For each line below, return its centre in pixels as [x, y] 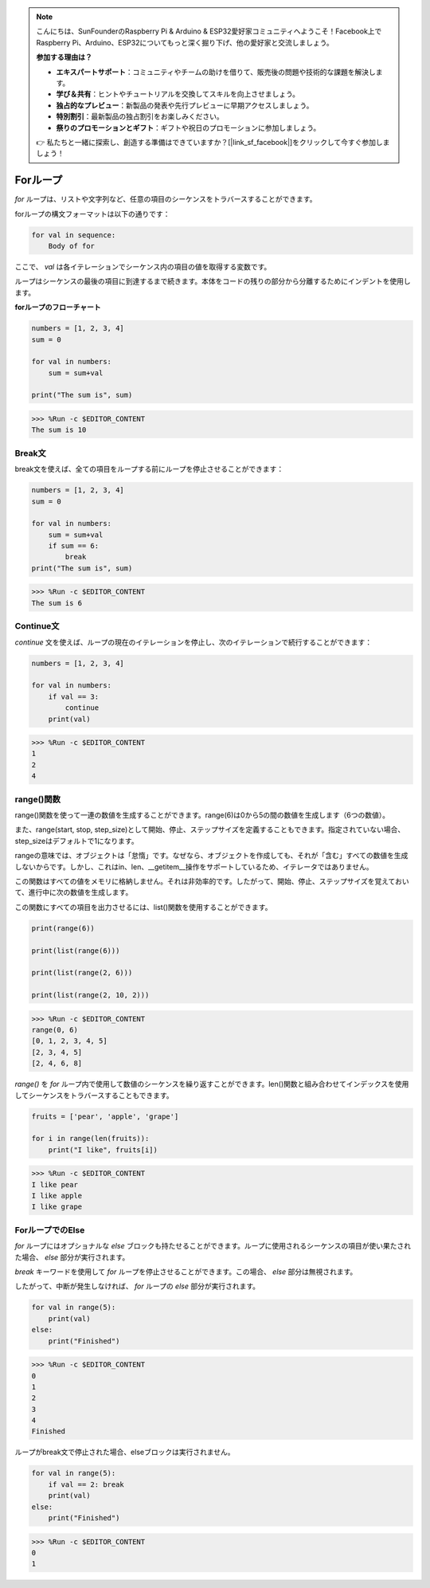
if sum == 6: [74, 546]
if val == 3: [74, 696]
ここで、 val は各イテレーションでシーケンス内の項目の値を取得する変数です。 [143, 266]
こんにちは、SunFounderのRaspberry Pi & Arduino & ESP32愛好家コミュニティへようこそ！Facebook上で [209, 31]
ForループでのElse [50, 1229]
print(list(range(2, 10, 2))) [90, 995]
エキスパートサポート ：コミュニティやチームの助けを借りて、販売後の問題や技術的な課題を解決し [216, 72]
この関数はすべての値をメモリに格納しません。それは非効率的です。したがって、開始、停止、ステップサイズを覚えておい [212, 881]
